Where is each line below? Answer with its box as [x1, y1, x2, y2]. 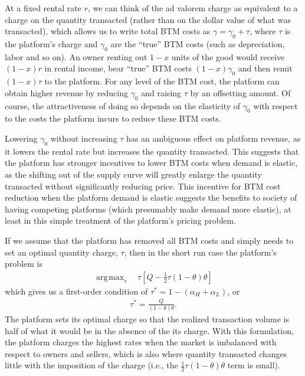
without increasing [50, 132, 117, 144]
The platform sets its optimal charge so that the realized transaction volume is [5, 312, 290, 325]
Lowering [5, 132, 38, 144]
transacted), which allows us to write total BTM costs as [5, 25, 211, 37]
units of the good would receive [171, 50, 285, 63]
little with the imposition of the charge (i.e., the [5, 359, 178, 371]
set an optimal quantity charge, [5, 246, 118, 258]
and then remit [238, 62, 293, 74]
